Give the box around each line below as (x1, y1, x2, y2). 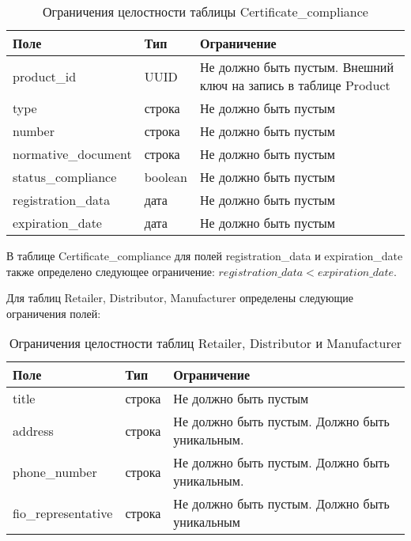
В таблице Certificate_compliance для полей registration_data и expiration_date (6, 248, 403, 263)
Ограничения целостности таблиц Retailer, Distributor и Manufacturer (9, 334, 402, 353)
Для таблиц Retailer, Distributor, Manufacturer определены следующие (6, 289, 354, 306)
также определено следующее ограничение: (6, 263, 215, 279)
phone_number (13, 462, 97, 481)
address (13, 421, 54, 440)
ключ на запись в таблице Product (199, 76, 390, 94)
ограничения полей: (6, 305, 101, 321)
